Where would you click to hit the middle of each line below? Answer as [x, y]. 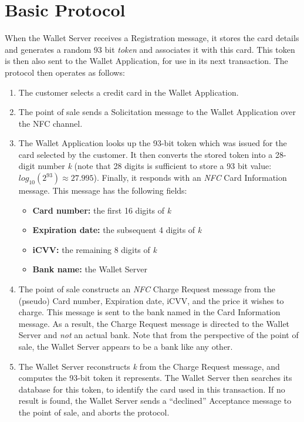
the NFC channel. [50, 123]
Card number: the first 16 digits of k [102, 210]
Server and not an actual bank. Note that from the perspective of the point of [158, 335]
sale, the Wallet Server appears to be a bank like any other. [126, 346]
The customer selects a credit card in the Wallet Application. [129, 92]
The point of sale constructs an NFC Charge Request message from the [147, 289]
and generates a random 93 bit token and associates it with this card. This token [150, 49]
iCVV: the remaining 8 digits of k [94, 249]
